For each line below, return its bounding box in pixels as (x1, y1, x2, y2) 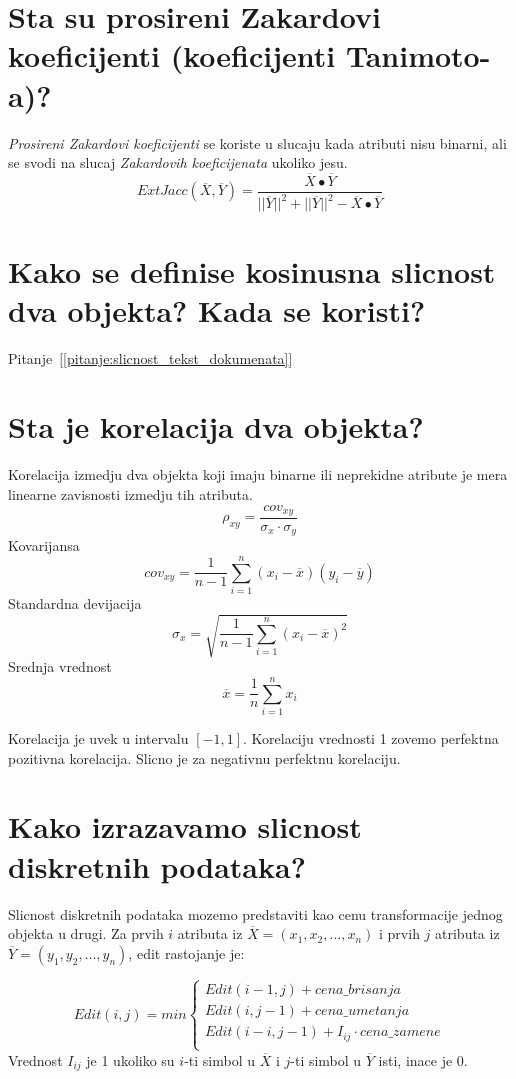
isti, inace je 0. (378, 1049, 468, 1070)
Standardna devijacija (8, 593, 142, 614)
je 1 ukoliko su (86, 1049, 175, 1070)
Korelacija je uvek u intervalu (8, 728, 189, 749)
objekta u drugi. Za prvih (8, 923, 164, 944)
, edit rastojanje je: (128, 942, 245, 963)
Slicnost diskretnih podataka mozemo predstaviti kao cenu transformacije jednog (8, 903, 503, 924)
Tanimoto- (345, 35, 491, 76)
